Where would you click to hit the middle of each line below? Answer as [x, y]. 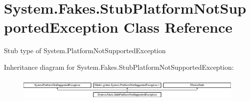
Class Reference [178, 27]
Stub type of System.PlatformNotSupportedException [85, 50]
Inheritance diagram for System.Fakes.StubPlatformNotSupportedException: [119, 67]
